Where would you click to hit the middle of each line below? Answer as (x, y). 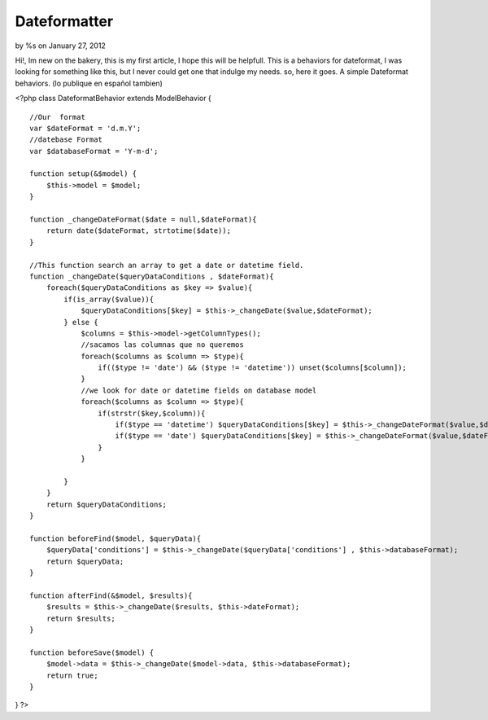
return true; (72, 675)
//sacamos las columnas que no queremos (162, 345)
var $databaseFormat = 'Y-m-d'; (94, 151)
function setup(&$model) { (83, 174)
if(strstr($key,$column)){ (152, 413)
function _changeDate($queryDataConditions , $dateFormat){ (152, 276)
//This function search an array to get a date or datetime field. (167, 265)
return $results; (81, 618)
